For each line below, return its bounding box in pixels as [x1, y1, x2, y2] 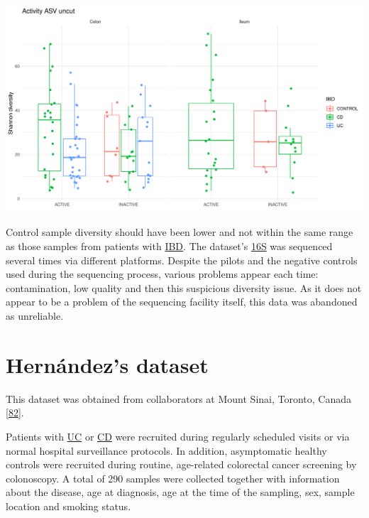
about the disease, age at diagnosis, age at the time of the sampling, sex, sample [6, 485, 355, 500]
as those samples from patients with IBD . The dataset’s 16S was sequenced [6, 239, 333, 254]
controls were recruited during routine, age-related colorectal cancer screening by [6, 457, 357, 472]
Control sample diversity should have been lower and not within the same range [6, 225, 353, 239]
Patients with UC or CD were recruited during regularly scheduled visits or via [6, 428, 350, 443]
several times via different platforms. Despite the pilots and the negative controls [6, 252, 358, 267]
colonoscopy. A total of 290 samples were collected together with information [6, 470, 340, 485]
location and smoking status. [6, 498, 131, 513]
